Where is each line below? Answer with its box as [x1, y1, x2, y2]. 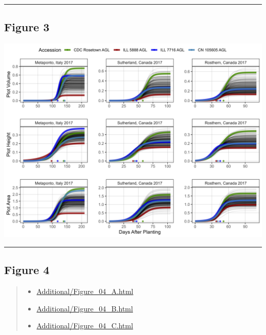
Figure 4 [4, 262, 50, 278]
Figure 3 [4, 19, 50, 35]
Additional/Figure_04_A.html [36, 286, 134, 296]
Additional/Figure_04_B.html [36, 303, 133, 313]
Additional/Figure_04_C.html [36, 320, 134, 331]
